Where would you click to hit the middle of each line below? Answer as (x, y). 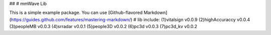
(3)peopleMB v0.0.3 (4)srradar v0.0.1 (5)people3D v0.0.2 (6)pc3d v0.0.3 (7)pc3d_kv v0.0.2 (103, 27)
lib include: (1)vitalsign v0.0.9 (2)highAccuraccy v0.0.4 (194, 19)
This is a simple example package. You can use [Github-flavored (76, 13)
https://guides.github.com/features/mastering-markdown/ (71, 19)
